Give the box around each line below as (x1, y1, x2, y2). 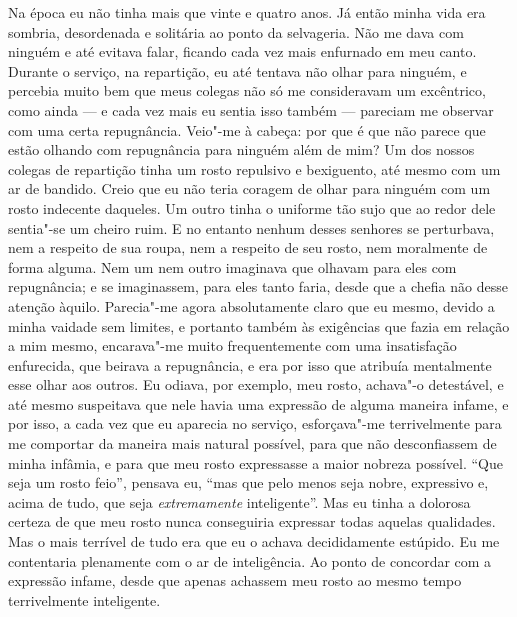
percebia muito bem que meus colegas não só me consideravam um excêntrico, (8, 80, 486, 101)
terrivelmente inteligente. (8, 589, 161, 610)
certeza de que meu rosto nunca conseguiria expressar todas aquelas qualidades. (8, 511, 496, 532)
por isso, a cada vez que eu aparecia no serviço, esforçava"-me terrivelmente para (8, 413, 502, 434)
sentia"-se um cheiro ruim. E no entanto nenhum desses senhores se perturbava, (8, 217, 495, 238)
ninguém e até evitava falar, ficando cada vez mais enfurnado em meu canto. (8, 41, 477, 62)
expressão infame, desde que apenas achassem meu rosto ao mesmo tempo (8, 570, 462, 591)
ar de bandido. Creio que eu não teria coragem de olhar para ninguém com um (8, 178, 491, 199)
